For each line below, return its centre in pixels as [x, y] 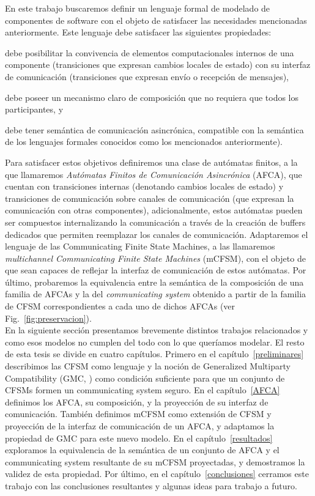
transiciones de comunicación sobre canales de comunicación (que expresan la [150, 198]
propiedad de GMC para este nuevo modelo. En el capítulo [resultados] [139, 438]
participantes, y [34, 109]
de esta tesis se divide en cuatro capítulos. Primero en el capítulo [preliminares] [154, 354]
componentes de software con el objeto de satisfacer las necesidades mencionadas [156, 20]
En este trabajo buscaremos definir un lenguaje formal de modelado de [138, 8]
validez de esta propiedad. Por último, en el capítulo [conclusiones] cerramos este [157, 474]
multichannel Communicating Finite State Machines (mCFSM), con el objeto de [155, 258]
